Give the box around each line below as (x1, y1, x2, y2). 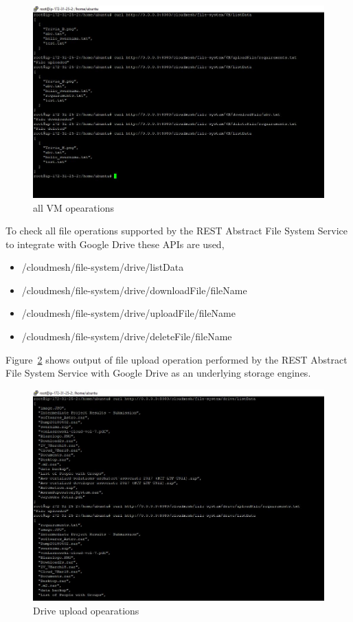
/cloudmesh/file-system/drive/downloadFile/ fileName (21, 282, 247, 297)
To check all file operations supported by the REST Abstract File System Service (5, 223, 348, 238)
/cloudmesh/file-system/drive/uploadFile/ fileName (21, 306, 236, 320)
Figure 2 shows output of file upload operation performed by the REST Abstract (5, 352, 348, 366)
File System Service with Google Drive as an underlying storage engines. (5, 366, 311, 380)
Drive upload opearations (33, 603, 139, 617)
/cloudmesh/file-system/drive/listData (21, 260, 184, 274)
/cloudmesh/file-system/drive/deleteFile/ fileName (21, 329, 232, 344)
